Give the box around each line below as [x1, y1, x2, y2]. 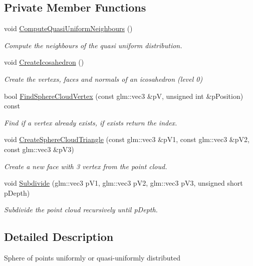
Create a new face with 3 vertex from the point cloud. [4, 161, 167, 171]
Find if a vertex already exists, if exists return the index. [4, 117, 177, 127]
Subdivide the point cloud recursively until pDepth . [4, 204, 158, 215]
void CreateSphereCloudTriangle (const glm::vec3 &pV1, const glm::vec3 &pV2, [4, 134, 249, 145]
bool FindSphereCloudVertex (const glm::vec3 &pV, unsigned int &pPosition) [4, 90, 243, 101]
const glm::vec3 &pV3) [4, 144, 74, 154]
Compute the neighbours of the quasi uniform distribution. [4, 40, 182, 50]
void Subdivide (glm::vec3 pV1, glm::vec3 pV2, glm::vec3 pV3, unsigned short [4, 178, 243, 188]
